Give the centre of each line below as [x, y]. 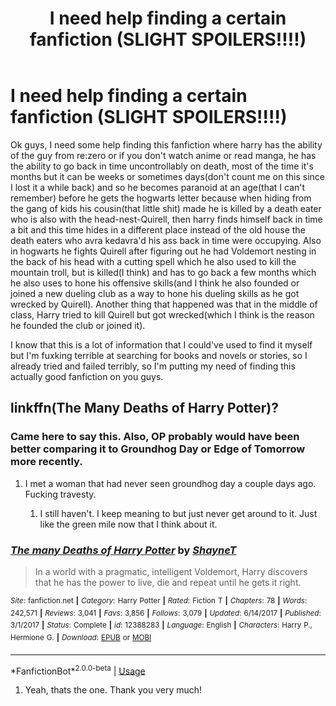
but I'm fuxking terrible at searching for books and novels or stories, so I [159, 355]
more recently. [46, 462]
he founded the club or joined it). [78, 325]
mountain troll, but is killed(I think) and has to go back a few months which [163, 272]
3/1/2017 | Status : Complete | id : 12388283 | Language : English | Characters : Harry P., [161, 625]
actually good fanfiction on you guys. [87, 376]
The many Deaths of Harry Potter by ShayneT [123, 550]
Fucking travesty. [60, 494]
